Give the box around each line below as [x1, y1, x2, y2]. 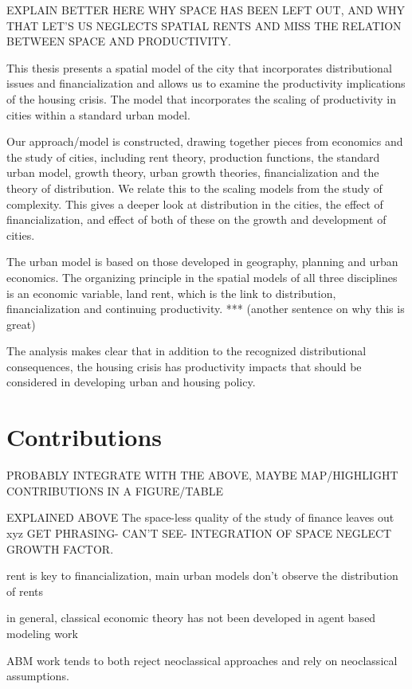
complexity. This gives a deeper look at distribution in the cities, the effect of [6, 195, 383, 212]
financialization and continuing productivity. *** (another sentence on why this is [6, 300, 405, 317]
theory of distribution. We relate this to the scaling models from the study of [6, 179, 383, 196]
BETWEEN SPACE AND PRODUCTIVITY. [6, 33, 231, 49]
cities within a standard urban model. [6, 106, 190, 123]
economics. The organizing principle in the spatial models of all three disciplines [6, 268, 398, 285]
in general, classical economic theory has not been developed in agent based [6, 609, 376, 626]
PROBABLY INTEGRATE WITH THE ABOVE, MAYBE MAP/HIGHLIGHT [6, 467, 398, 483]
